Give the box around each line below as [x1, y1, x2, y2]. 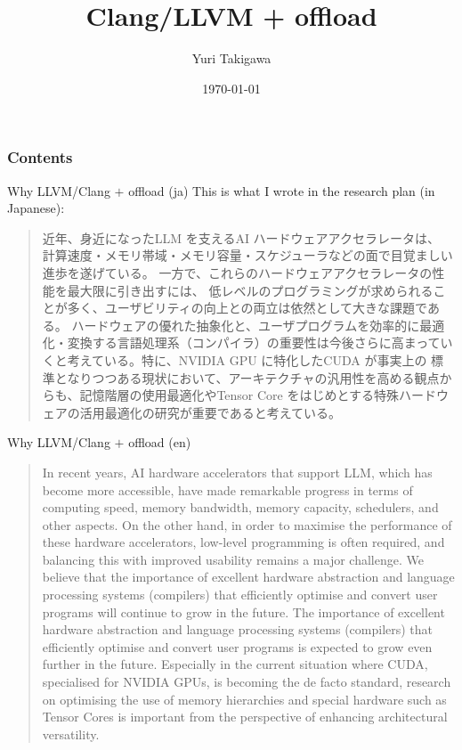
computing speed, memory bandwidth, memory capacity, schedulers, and [42, 498, 439, 517]
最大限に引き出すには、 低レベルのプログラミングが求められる [67, 281, 434, 299]
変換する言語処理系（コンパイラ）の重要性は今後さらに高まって [67, 333, 441, 352]
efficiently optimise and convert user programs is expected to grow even [42, 637, 433, 656]
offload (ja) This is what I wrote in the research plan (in [128, 181, 435, 200]
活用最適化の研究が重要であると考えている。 [79, 403, 341, 421]
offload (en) [128, 433, 191, 452]
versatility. [42, 724, 100, 743]
